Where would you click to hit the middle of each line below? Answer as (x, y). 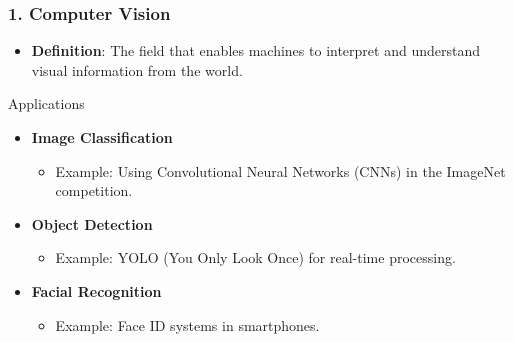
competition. (94, 190)
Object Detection (92, 223)
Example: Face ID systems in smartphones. (187, 324)
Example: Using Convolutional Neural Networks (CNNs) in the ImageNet (280, 170)
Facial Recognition (96, 290)
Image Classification (102, 137)
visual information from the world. (137, 69)
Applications (46, 103)
